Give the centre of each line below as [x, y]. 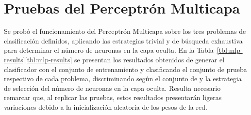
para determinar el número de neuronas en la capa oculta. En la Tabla [109, 50]
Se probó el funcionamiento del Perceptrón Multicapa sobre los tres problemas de [125, 31]
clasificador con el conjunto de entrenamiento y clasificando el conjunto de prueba [125, 69]
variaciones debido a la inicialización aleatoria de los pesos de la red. [106, 107]
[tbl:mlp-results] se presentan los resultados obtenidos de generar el [125, 59]
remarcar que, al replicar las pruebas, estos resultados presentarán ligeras [113, 97]
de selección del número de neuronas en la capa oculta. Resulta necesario [112, 88]
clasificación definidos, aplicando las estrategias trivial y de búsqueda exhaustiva [123, 40]
